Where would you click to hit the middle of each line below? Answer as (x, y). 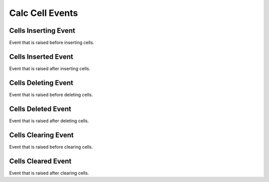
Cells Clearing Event (42, 135)
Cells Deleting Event (41, 83)
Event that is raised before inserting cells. (52, 43)
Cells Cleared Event (40, 161)
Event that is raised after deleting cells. (49, 121)
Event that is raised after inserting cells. (50, 68)
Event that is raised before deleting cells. (51, 94)
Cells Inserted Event (41, 56)
